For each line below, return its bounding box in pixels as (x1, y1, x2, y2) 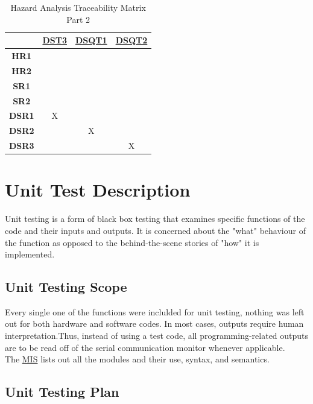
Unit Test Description (5, 177, 191, 202)
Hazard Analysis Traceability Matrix (10, 1, 146, 13)
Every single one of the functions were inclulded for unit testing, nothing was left (5, 305, 305, 318)
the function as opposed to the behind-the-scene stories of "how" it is (5, 236, 259, 248)
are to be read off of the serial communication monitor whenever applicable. (5, 341, 285, 353)
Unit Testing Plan (5, 382, 119, 401)
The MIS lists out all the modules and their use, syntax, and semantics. (5, 353, 270, 365)
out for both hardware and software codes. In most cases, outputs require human (5, 317, 304, 330)
